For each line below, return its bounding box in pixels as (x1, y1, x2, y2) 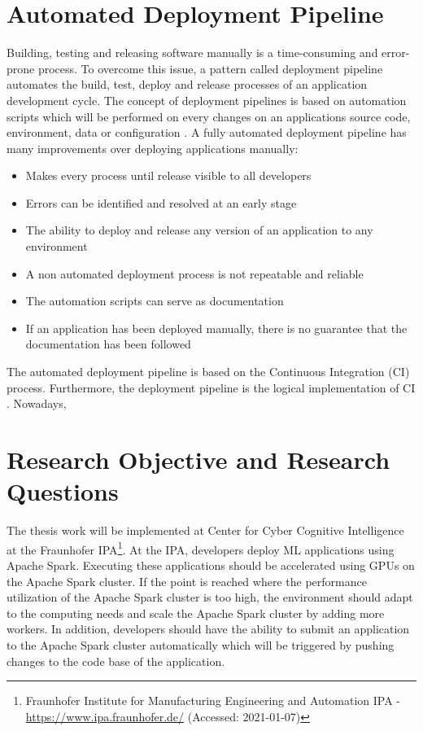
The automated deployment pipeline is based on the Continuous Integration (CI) (7, 363, 410, 380)
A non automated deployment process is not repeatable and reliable (25, 265, 364, 282)
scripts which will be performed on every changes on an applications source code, (7, 107, 411, 125)
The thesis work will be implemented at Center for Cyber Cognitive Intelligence (7, 522, 404, 539)
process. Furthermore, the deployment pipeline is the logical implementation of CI (7, 379, 416, 396)
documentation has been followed (25, 335, 191, 352)
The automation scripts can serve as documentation (25, 292, 284, 309)
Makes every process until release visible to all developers (25, 167, 312, 184)
